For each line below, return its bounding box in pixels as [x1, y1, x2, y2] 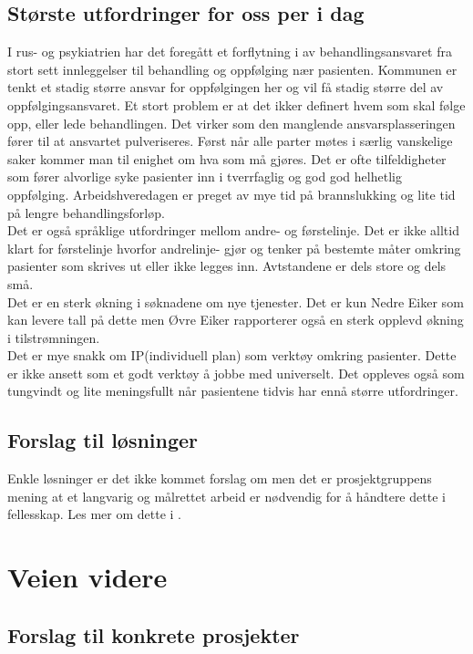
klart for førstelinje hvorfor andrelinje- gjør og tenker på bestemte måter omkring [7, 238, 461, 257]
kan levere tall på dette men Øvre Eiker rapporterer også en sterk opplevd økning [7, 310, 464, 329]
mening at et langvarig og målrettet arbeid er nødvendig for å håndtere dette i [7, 486, 446, 505]
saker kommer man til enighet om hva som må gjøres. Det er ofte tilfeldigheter [7, 149, 447, 168]
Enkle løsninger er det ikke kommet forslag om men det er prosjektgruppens [7, 469, 432, 488]
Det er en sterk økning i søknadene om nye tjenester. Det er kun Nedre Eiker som [7, 292, 464, 311]
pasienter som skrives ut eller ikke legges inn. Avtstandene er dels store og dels [7, 256, 447, 275]
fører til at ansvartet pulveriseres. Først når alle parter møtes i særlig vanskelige [7, 131, 453, 151]
